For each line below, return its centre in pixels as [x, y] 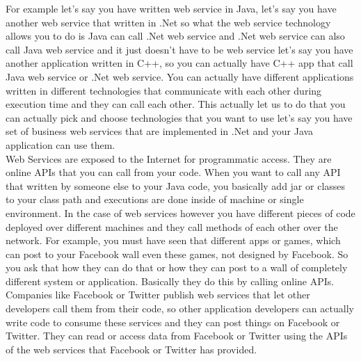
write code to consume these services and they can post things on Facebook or [173, 322]
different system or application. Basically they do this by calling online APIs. [170, 281]
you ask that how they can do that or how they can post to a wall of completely [177, 267]
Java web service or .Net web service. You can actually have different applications [180, 76]
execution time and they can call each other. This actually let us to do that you [176, 104]
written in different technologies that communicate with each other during [164, 90]
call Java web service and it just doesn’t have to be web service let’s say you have [179, 49]
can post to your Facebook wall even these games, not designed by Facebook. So [177, 254]
